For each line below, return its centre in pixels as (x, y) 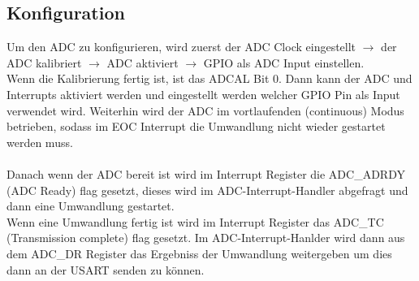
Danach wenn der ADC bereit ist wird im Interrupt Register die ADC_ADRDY (206, 173)
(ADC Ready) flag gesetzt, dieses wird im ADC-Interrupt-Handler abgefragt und (207, 190)
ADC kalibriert (44, 62)
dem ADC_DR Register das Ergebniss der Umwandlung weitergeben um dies (199, 253)
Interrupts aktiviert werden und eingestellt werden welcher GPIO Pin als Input (203, 94)
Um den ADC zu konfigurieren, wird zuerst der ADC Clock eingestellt (181, 47)
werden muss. (40, 142)
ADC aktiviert (143, 62)
